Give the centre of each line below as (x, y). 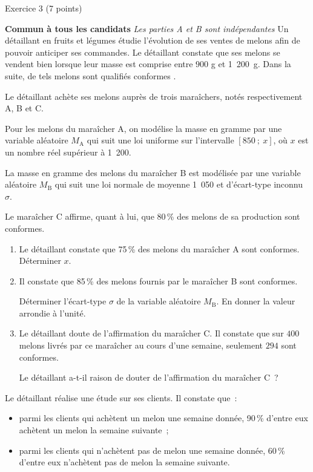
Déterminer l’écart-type (63, 301)
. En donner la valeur (256, 301)
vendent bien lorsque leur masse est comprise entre (99, 64)
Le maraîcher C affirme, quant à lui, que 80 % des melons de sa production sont (153, 216)
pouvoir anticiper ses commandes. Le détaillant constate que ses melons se (143, 52)
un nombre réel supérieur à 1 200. (68, 152)
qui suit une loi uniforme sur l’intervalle (160, 140)
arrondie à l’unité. (52, 313)
